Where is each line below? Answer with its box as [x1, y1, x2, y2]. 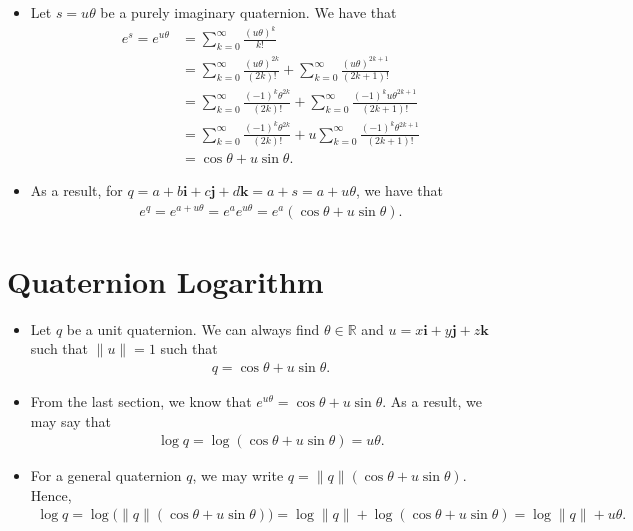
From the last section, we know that [30, 391, 252, 412]
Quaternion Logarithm [7, 260, 324, 301]
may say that [30, 410, 111, 431]
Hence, [30, 484, 72, 505]
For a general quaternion [30, 465, 182, 486]
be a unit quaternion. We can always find [66, 318, 320, 339]
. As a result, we [382, 391, 482, 412]
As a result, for [30, 179, 123, 200]
